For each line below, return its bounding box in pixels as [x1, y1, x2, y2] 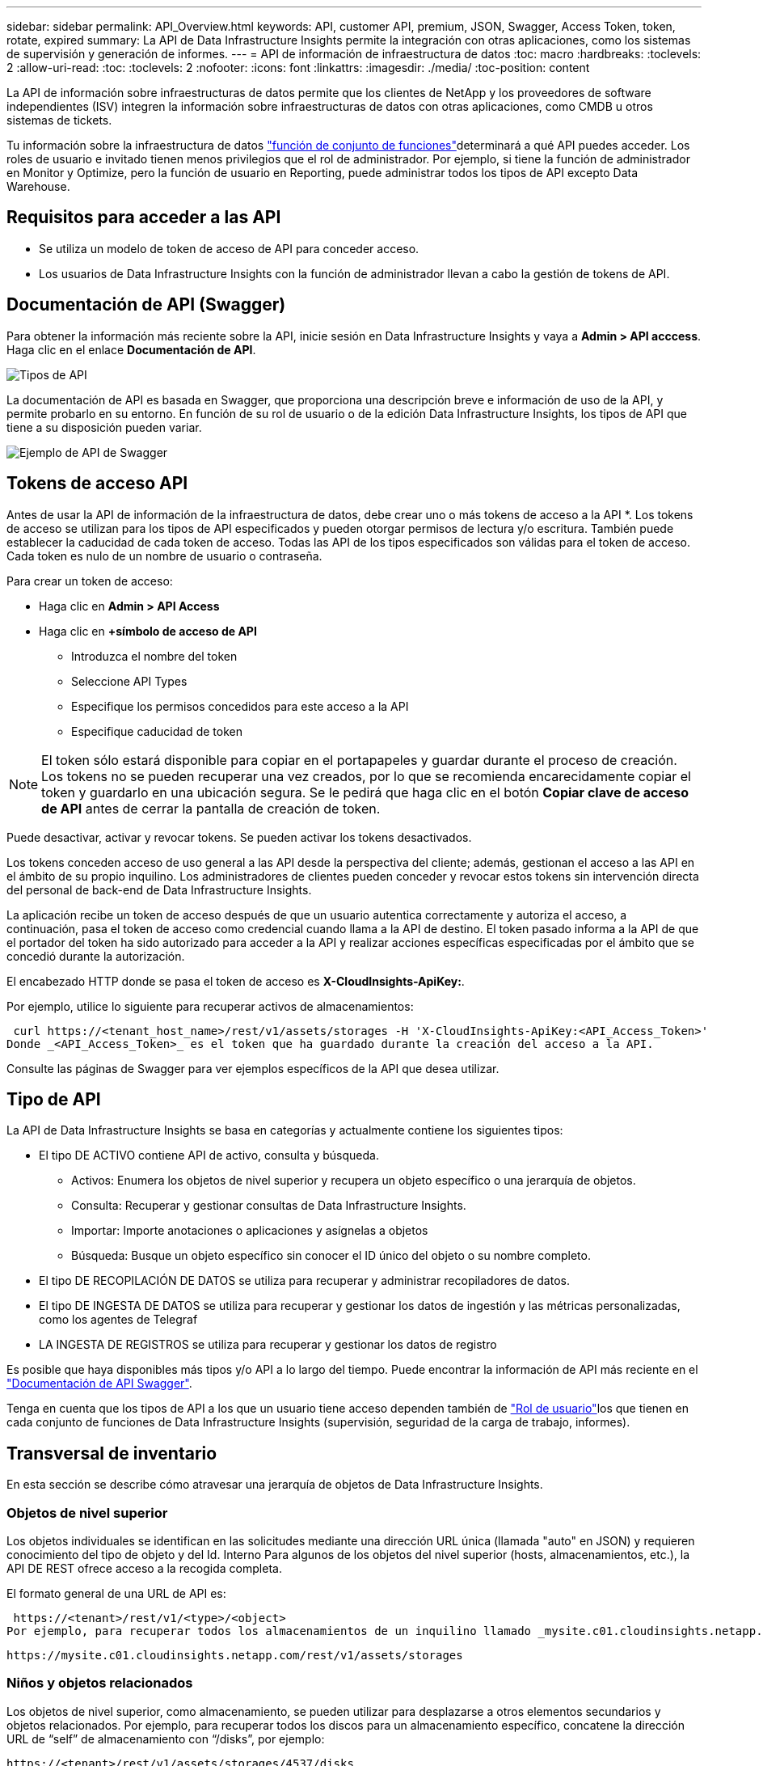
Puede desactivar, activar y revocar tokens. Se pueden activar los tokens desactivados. [6, 830, 472, 844]
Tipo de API [6, 1088, 101, 1109]
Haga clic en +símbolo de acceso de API [39, 623, 257, 638]
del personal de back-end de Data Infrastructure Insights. [6, 882, 312, 897]
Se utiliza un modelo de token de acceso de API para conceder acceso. [39, 241, 419, 256]
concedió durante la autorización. [6, 948, 185, 963]
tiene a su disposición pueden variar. [6, 420, 202, 434]
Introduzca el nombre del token [71, 649, 238, 663]
